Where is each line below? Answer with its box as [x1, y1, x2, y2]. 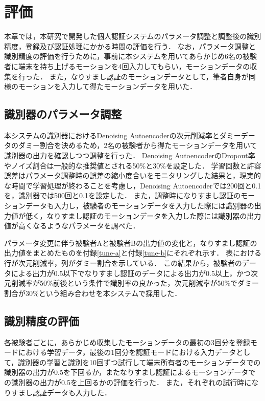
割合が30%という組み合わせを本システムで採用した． [4, 287, 182, 298]
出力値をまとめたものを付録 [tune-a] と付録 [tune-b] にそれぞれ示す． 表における [4, 247, 261, 258]
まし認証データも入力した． [18, 387, 111, 397]
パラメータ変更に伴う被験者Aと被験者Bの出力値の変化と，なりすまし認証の [4, 237, 257, 248]
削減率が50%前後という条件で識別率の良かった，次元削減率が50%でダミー [11, 278, 259, 288]
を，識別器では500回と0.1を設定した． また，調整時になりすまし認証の [4, 190, 241, 201]
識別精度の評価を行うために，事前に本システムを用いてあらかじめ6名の [4, 51, 243, 61]
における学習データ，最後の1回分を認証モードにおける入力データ [18, 347, 236, 357]
